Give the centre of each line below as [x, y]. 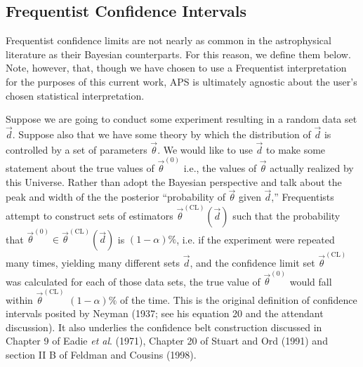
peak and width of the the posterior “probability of [115, 197]
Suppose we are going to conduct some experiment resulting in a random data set [181, 119]
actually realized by [312, 168]
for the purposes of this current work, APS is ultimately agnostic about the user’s [181, 81]
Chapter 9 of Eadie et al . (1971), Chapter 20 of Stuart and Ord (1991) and [167, 341]
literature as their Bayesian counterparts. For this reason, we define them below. [178, 54]
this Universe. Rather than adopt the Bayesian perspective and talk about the [174, 181]
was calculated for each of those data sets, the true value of [133, 281]
